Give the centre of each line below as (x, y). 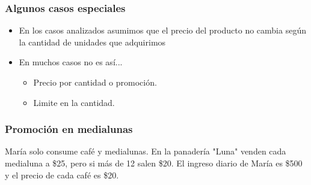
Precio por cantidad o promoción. (95, 82)
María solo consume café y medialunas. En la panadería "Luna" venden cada (146, 151)
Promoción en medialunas (69, 129)
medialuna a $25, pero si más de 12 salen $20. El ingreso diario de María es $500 (154, 163)
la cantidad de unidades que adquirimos (92, 42)
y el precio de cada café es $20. (62, 175)
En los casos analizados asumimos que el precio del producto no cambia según (162, 30)
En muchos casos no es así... (71, 62)
